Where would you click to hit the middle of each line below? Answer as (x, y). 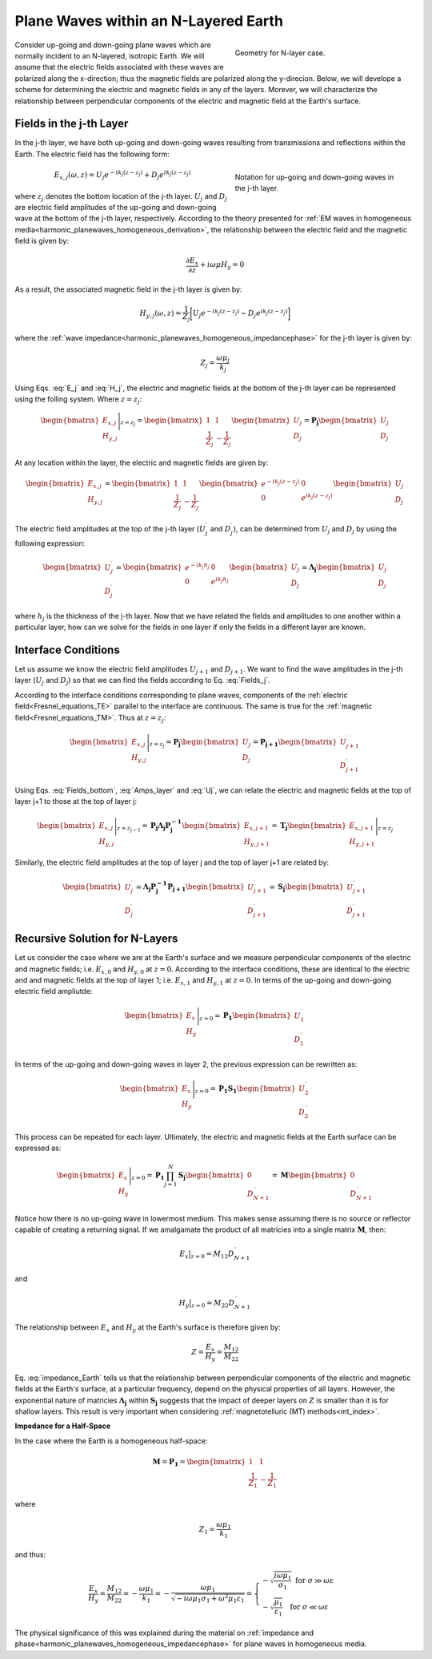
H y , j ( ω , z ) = (160, 314)
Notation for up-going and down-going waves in (314, 177)
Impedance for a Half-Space (63, 1426)
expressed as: (38, 1148)
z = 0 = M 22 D (213, 1304)
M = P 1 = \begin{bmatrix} (199, 1463)
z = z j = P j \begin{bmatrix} (194, 743)
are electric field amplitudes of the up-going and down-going (116, 207)
